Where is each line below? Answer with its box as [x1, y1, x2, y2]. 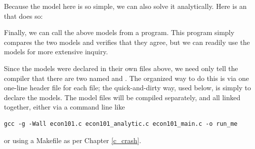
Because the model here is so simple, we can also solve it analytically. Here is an [4, 1, 247, 11]
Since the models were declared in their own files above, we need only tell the [4, 63, 238, 73]
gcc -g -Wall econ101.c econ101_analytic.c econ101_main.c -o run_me [4, 120, 238, 127]
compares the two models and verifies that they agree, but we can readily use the [4, 37, 250, 47]
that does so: [4, 10, 43, 21]
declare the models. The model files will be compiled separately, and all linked [4, 92, 241, 102]
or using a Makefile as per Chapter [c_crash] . [4, 135, 141, 145]
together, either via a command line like [4, 102, 125, 112]
